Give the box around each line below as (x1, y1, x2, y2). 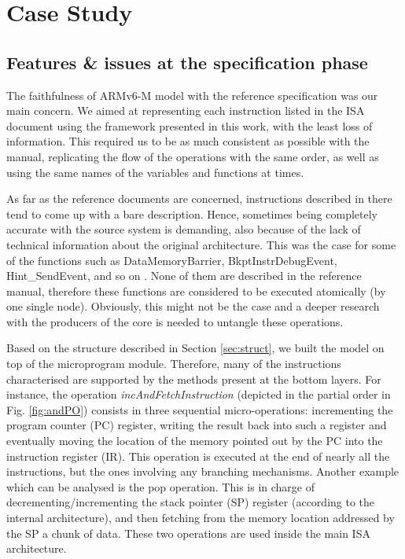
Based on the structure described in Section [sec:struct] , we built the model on (6, 340, 385, 356)
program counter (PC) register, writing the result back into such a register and (6, 417, 387, 433)
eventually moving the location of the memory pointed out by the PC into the (6, 432, 383, 449)
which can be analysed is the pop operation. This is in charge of (6, 478, 315, 495)
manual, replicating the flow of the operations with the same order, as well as (6, 148, 379, 164)
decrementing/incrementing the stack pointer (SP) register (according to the (6, 494, 375, 510)
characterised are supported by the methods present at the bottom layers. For (6, 370, 381, 387)
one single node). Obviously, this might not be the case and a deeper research (6, 298, 380, 314)
